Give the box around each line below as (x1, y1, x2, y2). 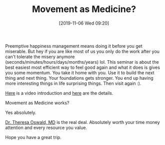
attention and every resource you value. (5, 124, 87, 130)
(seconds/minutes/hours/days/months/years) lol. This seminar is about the (5, 59, 159, 65)
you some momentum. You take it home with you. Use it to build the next (5, 69, 154, 76)
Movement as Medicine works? (5, 99, 69, 106)
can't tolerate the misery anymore (5, 54, 75, 60)
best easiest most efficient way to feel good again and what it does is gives (5, 64, 160, 70)
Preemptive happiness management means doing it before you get (5, 43, 142, 49)
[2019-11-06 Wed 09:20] (58, 20, 109, 26)
